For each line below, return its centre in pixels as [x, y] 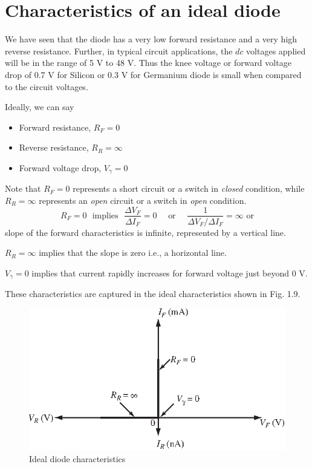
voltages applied [276, 51]
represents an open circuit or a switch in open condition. [143, 200]
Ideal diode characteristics [77, 458]
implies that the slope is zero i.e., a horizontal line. [133, 253]
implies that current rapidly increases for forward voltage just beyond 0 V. [170, 273]
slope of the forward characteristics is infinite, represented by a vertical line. [145, 232]
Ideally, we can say [40, 107]
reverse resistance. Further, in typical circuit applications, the [119, 51]
